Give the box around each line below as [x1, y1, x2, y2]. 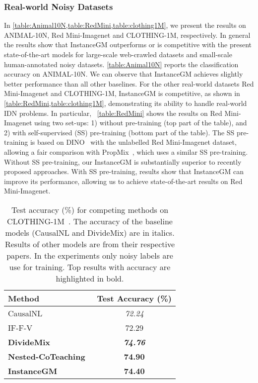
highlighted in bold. [56, 272, 124, 284]
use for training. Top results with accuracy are [9, 261, 171, 273]
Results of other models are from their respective [4, 238, 175, 250]
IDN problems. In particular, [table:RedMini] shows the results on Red [4, 107, 222, 118]
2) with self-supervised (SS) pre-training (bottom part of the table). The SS [4, 127, 235, 137]
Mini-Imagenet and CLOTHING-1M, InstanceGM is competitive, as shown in [4, 88, 240, 98]
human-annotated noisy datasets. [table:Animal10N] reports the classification [4, 59, 239, 69]
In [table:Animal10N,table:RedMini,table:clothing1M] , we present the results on [4, 20, 246, 30]
